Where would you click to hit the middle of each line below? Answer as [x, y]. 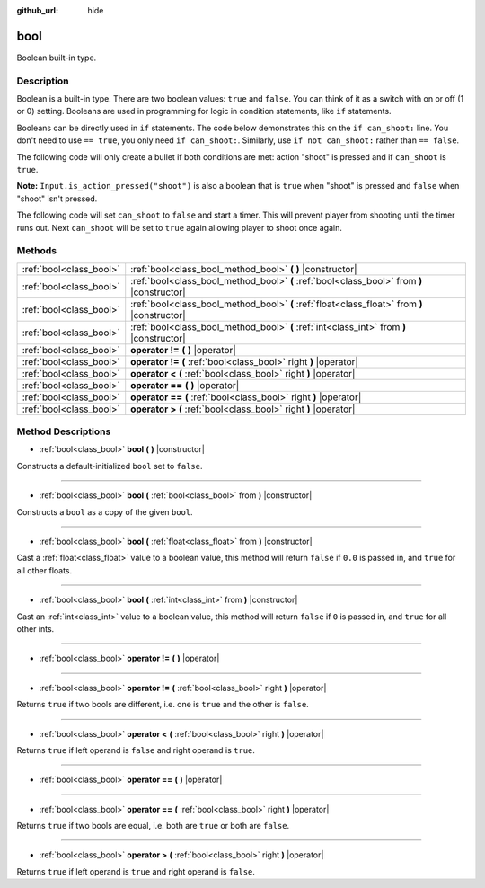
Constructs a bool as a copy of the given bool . [105, 511]
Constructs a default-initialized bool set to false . [110, 466]
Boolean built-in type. [57, 58]
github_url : [37, 10]
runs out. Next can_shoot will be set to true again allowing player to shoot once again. [180, 227]
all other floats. [44, 570]
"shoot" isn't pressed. [57, 199]
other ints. [35, 628]
